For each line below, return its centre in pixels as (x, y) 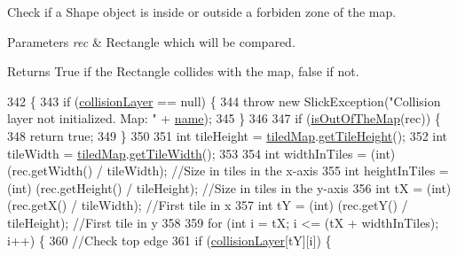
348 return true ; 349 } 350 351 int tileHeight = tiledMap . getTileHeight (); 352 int (228, 135)
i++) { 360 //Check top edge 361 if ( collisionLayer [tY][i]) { (169, 240)
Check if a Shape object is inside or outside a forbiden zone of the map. (202, 12)
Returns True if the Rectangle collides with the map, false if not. (183, 71)
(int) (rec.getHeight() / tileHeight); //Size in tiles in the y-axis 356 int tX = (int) (229, 187)
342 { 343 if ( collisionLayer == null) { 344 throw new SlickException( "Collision (224, 101)
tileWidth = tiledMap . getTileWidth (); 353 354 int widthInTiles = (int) (201, 153)
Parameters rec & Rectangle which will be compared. (151, 41)
